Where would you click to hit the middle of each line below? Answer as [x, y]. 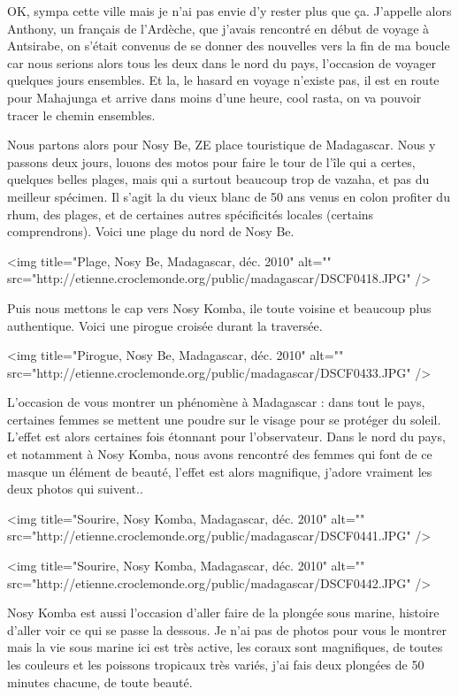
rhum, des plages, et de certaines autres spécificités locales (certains [191, 214]
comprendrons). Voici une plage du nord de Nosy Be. [151, 231]
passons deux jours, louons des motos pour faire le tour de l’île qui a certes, [211, 161]
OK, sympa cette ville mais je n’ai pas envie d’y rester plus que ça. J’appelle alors [229, 11]
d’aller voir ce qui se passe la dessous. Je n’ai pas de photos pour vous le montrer [227, 629]
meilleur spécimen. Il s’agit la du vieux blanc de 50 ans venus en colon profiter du [229, 196]
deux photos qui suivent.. [75, 489]
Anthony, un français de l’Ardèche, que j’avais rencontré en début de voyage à [218, 28]
